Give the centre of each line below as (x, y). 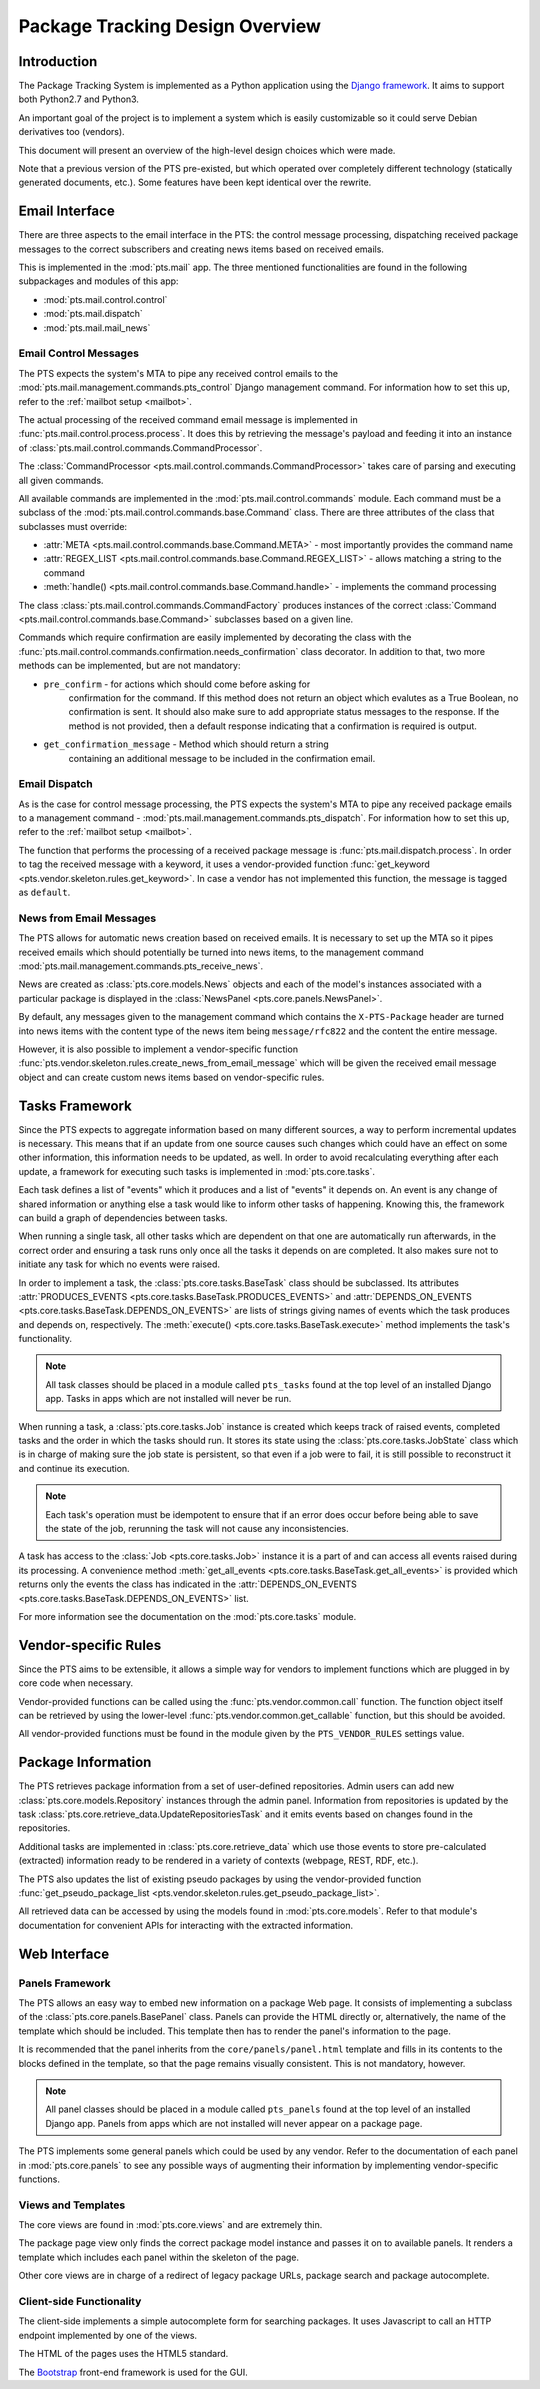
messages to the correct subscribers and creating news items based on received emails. (201, 249)
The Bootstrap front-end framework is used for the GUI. (133, 2372)
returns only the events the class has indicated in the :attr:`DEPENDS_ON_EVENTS (187, 1584)
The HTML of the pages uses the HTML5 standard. (123, 2354)
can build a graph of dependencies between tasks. (123, 1217)
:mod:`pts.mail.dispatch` (93, 314)
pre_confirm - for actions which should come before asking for (177, 684)
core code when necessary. (76, 1683)
